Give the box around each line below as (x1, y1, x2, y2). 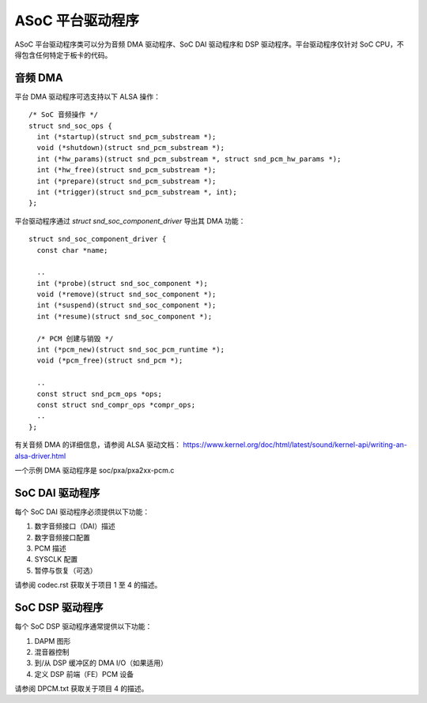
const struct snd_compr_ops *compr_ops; (36, 400, 196, 409)
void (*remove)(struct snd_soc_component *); (36, 290, 217, 299)
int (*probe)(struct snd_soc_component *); (36, 279, 209, 288)
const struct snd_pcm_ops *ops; (36, 389, 162, 398)
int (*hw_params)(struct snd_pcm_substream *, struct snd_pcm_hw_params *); (36, 154, 342, 164)
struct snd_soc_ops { (28, 121, 112, 130)
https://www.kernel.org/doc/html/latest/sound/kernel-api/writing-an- (183, 440, 407, 449)
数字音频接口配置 (34, 532, 90, 542)
